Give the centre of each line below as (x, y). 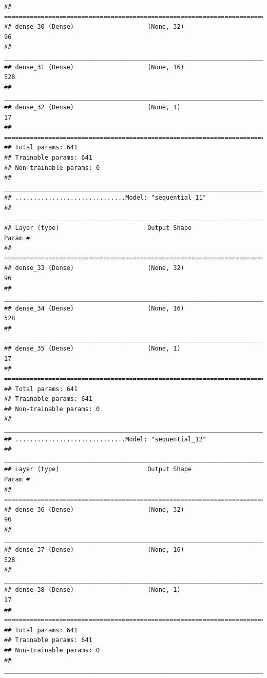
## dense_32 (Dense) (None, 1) (92, 107)
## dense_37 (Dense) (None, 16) (94, 550)
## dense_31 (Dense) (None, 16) (94, 67)
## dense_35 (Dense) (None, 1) (92, 349)
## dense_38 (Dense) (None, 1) (92, 590)
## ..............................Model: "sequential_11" (105, 198)
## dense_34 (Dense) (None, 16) (94, 308)
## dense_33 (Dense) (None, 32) (94, 268)
